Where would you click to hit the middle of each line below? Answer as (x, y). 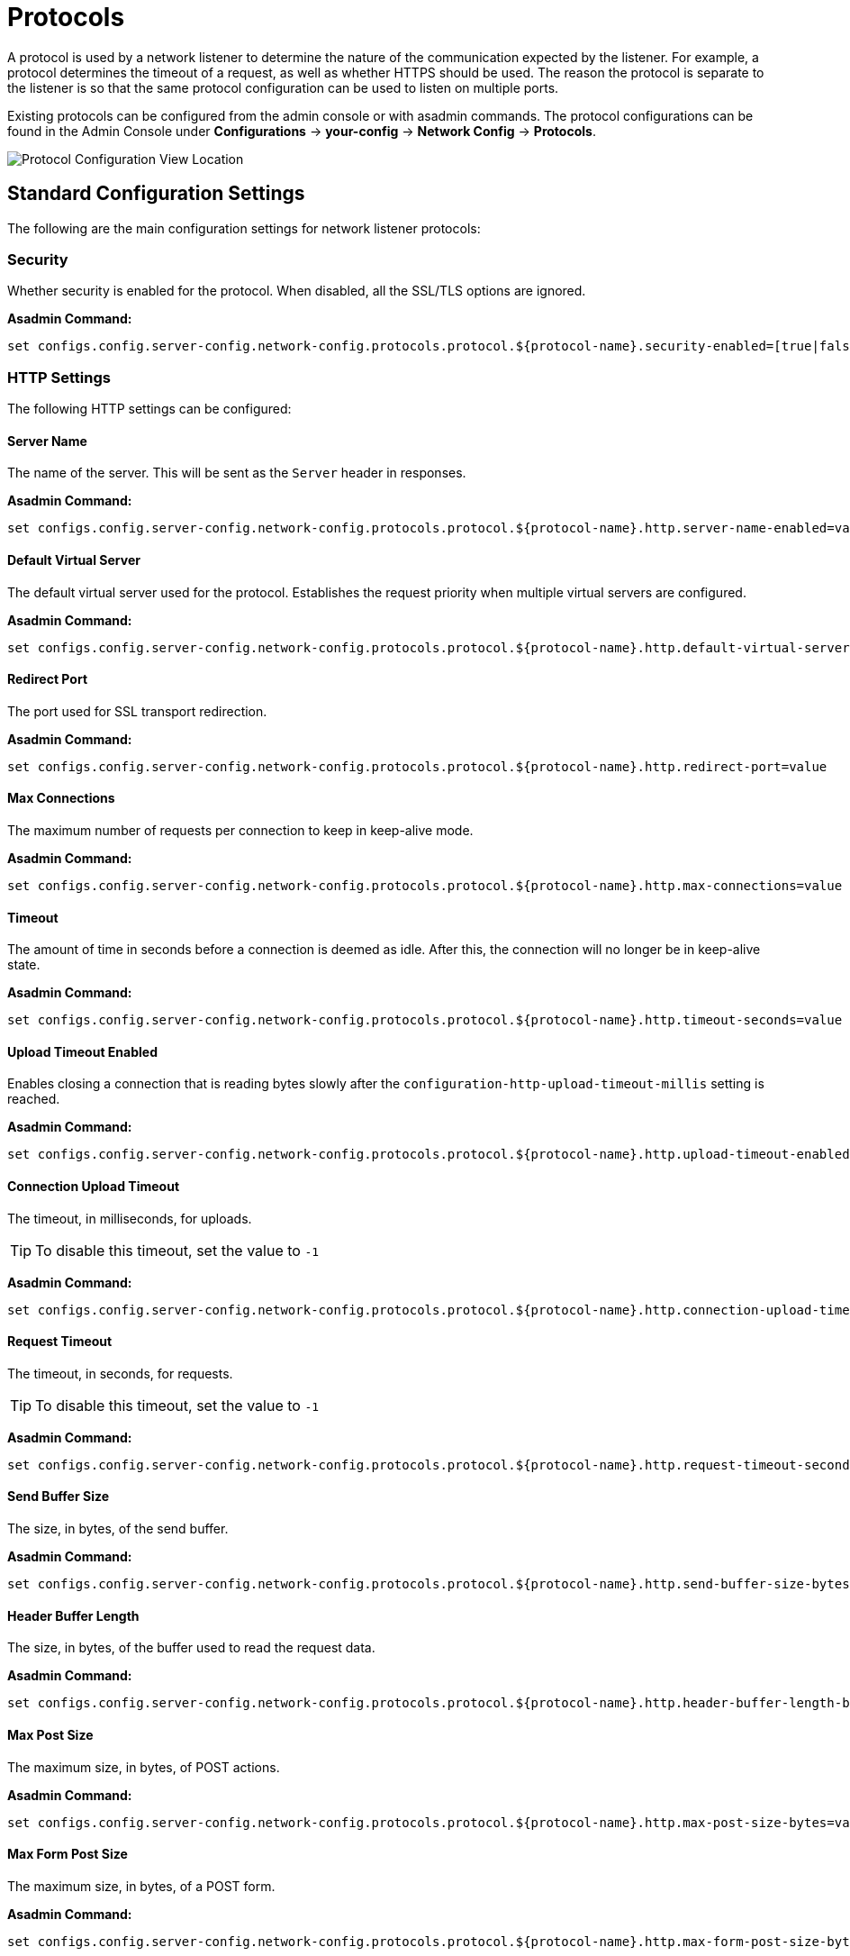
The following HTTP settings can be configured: (149, 409)
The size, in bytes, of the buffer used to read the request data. (191, 1648)
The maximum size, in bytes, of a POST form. (141, 1886)
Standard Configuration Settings (156, 194)
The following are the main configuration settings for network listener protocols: (244, 228)
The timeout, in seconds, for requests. (120, 1373)
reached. (34, 1099)
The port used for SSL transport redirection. (137, 711)
